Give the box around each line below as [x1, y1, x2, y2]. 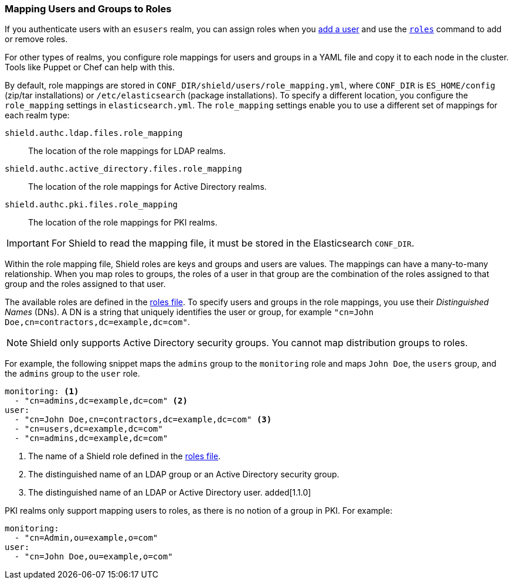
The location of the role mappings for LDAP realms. [28, 146, 226, 156]
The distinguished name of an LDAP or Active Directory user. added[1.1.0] [28, 487, 311, 498]
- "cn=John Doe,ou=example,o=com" [14, 552, 173, 562]
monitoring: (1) [5, 387, 79, 397]
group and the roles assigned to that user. [5, 279, 166, 289]
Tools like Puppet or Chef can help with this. [5, 62, 175, 73]
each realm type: [5, 110, 70, 121]
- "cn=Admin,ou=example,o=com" [14, 533, 158, 543]
